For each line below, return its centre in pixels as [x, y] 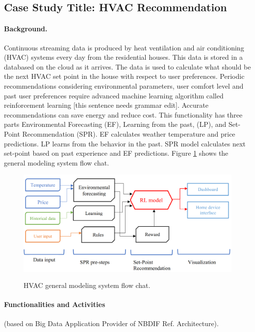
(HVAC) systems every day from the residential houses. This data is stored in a [123, 57]
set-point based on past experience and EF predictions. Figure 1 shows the [116, 153]
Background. [26, 29]
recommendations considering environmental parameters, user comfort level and [124, 85]
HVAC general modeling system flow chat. [87, 285]
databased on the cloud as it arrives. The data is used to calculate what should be [127, 66]
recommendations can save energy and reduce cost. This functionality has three [123, 114]
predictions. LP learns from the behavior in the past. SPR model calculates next [125, 143]
